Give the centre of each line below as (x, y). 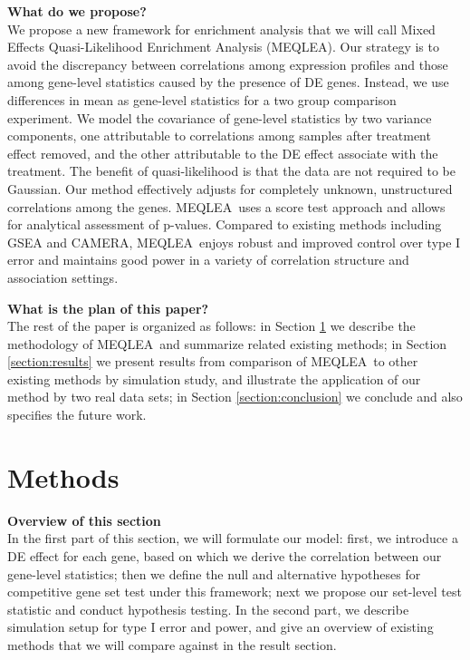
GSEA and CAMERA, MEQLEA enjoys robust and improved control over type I (234, 242)
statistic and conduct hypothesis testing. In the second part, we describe (208, 609)
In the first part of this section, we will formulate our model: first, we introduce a (233, 538)
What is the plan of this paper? (108, 308)
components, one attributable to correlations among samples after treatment (219, 136)
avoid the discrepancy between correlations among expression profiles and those (228, 64)
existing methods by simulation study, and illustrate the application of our (214, 379)
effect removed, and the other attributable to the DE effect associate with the (223, 153)
